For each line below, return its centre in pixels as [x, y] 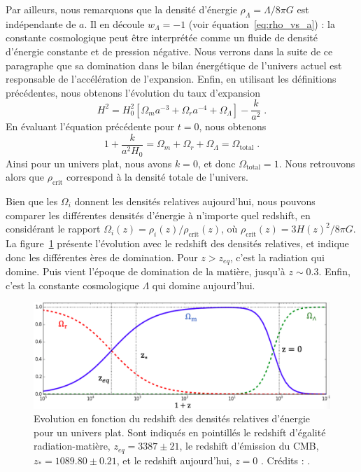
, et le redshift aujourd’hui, [174, 460]
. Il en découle [114, 23]
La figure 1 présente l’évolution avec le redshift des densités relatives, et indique [177, 243]
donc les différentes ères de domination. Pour [102, 257]
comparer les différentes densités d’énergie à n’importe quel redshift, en [158, 215]
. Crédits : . [286, 460]
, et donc [217, 163]
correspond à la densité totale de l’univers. [157, 177]
